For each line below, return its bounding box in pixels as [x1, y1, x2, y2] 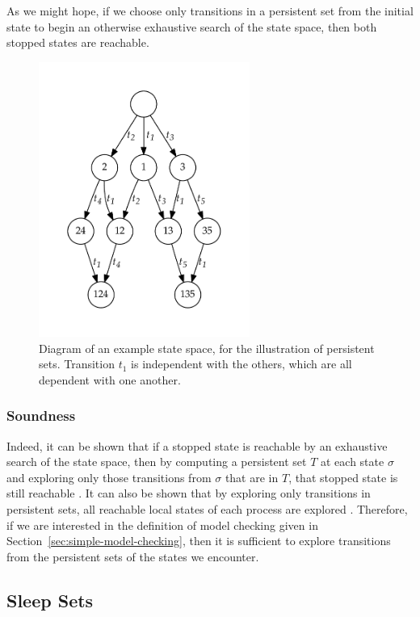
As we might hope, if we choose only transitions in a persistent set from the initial [6, 2, 414, 19]
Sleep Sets [6, 587, 94, 612]
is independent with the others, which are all [131, 355, 352, 372]
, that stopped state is [288, 468, 398, 485]
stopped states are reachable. [6, 34, 149, 51]
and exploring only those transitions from [6, 468, 212, 485]
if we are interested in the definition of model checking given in [6, 516, 318, 533]
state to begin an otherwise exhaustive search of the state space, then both [6, 18, 377, 35]
